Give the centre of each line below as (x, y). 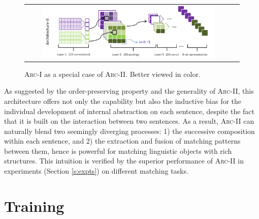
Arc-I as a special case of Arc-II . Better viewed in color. (112, 74)
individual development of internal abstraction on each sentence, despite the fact (129, 111)
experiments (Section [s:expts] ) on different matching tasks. (96, 171)
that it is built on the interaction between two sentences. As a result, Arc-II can (129, 121)
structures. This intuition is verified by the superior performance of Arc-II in (124, 161)
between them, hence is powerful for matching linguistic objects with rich (118, 150)
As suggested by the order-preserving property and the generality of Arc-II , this (129, 91)
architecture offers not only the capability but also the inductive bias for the (123, 101)
